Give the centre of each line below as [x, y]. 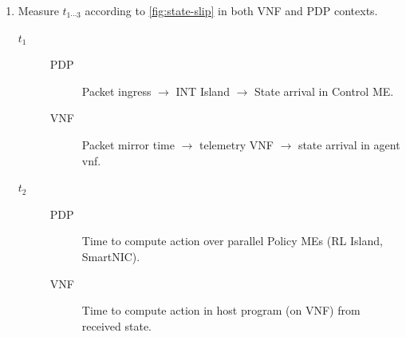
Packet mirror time [128, 144]
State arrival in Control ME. [324, 91]
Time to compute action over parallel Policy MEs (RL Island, [232, 241]
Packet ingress [116, 91]
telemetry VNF [237, 144]
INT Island [203, 91]
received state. [117, 325]
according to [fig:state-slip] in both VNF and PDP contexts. [231, 10]
